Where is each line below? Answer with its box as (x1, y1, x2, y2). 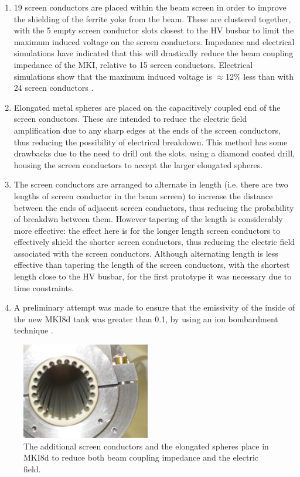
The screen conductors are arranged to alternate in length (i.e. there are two (13, 178, 288, 190)
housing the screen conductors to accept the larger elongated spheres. (13, 158, 263, 171)
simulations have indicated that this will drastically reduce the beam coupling (13, 47, 294, 59)
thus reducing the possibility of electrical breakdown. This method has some (13, 135, 288, 148)
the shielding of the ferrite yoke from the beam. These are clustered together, (13, 12, 291, 25)
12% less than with (225, 70, 294, 82)
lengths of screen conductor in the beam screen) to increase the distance (13, 189, 273, 202)
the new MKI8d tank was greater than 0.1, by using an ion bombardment (13, 312, 278, 325)
